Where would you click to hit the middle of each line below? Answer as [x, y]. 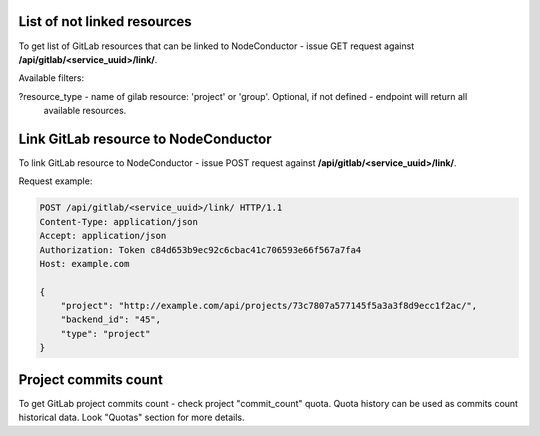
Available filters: [51, 78]
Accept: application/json [103, 236]
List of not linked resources [105, 21]
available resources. [85, 111]
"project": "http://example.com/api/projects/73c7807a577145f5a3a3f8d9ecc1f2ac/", [269, 306]
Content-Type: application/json [119, 221]
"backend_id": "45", [111, 319]
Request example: [55, 181]
